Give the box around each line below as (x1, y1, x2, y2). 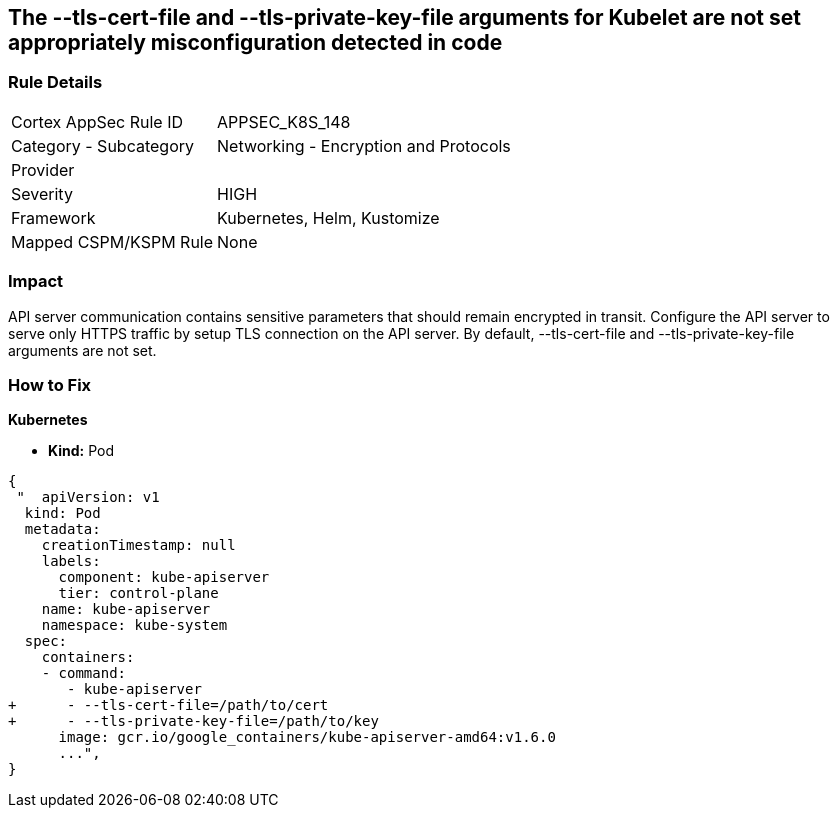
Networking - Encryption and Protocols (217, 135, 511, 156)
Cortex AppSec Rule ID (11, 111, 184, 132)
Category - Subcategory (11, 135, 194, 156)
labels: (41, 553, 101, 570)
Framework (11, 207, 96, 228)
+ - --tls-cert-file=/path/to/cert (8, 697, 329, 714)
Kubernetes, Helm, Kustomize (217, 207, 440, 228)
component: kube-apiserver (58, 569, 270, 586)
